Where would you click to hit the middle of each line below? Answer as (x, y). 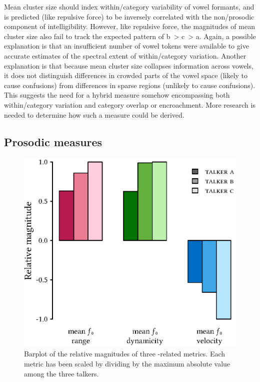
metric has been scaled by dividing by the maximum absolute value (127, 363)
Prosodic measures (53, 141)
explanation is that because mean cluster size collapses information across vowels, (129, 65)
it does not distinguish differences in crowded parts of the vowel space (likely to (126, 75)
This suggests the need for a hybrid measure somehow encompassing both (117, 95)
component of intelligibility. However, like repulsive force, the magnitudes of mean (129, 26)
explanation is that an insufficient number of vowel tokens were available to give (126, 46)
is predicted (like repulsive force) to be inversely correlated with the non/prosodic (129, 16)
